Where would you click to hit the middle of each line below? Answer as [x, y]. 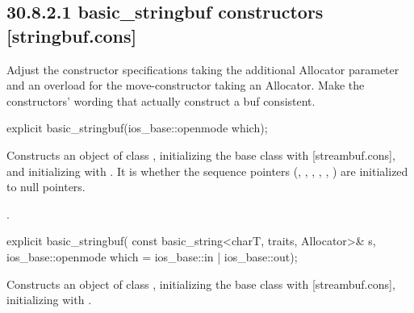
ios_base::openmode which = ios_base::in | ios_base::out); [152, 256]
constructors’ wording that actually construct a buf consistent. [161, 100]
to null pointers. [46, 187]
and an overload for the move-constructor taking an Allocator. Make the [186, 85]
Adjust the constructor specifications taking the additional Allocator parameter [203, 69]
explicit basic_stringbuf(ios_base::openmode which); [137, 128]
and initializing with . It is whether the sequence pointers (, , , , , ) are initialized [207, 171]
